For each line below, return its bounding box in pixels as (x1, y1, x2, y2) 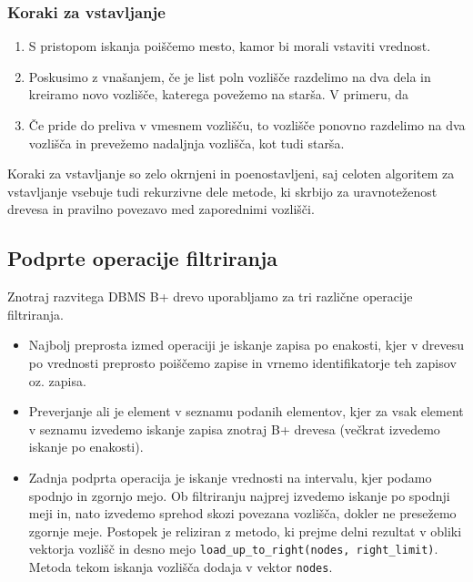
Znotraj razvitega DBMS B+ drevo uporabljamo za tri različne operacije (7, 287, 413, 306)
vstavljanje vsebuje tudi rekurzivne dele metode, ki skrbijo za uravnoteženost (7, 181, 438, 200)
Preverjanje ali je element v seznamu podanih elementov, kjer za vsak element (28, 402, 464, 421)
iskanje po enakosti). (28, 437, 144, 456)
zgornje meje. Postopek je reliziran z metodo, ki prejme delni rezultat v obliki (28, 521, 462, 540)
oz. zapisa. (28, 371, 86, 390)
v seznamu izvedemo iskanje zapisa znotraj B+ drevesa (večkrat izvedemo (28, 419, 440, 438)
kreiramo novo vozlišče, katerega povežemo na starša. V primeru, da (28, 85, 409, 104)
